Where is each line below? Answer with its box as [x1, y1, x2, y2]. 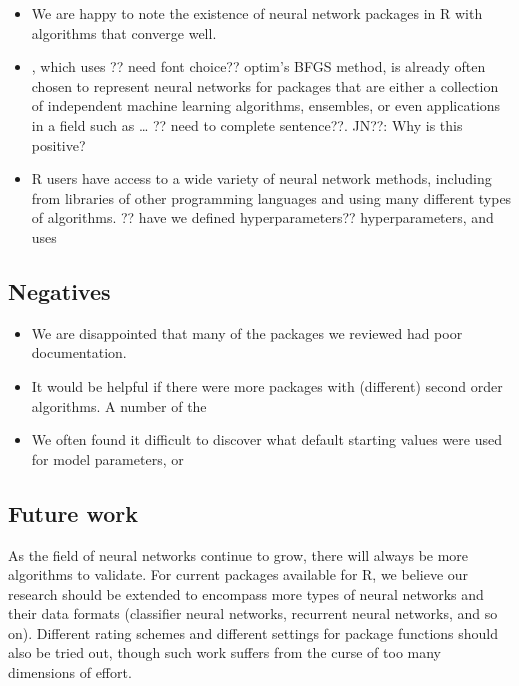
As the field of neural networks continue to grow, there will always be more [8, 544, 469, 565]
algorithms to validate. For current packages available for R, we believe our [8, 564, 469, 585]
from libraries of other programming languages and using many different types [31, 187, 512, 208]
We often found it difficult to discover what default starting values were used [31, 429, 502, 450]
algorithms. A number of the [31, 395, 207, 416]
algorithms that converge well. [31, 22, 217, 43]
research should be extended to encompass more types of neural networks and [8, 583, 484, 604]
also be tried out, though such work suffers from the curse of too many [8, 642, 442, 663]
